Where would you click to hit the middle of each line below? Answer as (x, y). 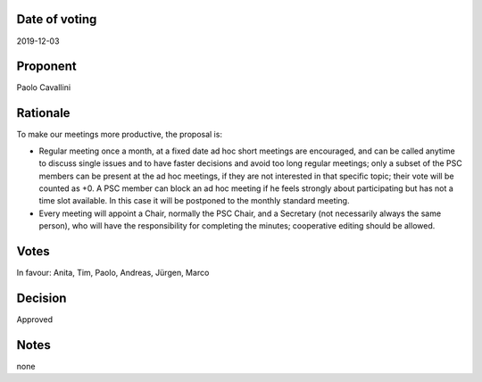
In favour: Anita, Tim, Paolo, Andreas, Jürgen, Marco (113, 272)
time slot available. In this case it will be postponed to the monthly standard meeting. (194, 201)
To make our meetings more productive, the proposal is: (120, 135)
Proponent (46, 66)
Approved (35, 319)
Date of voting (57, 19)
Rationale (43, 113)
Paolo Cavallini (44, 87)
